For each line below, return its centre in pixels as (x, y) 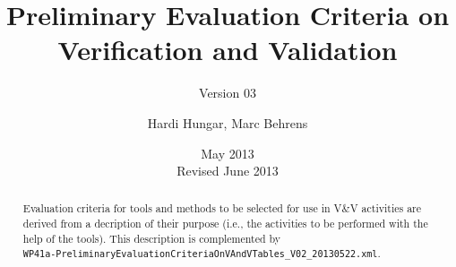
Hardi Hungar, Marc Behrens (228, 122)
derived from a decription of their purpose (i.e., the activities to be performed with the (225, 224)
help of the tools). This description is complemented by (152, 238)
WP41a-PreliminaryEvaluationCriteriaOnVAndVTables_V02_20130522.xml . (202, 253)
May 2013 (228, 153)
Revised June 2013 (228, 171)
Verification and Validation (228, 50)
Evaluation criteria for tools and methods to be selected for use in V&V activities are (222, 208)
